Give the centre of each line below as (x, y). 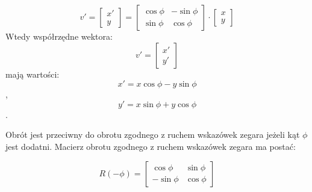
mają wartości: (33, 74)
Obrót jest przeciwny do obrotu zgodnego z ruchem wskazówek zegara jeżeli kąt (153, 135)
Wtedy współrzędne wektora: (59, 36)
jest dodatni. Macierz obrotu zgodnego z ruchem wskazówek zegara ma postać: (151, 146)
